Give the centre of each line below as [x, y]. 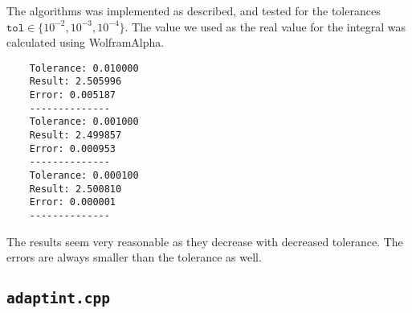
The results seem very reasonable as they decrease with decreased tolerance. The [205, 241]
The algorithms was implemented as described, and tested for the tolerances [194, 10]
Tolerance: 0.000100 [84, 176]
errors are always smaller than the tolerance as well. [134, 257]
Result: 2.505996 [75, 82]
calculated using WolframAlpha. [86, 42]
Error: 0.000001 [73, 202]
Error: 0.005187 [73, 95]
